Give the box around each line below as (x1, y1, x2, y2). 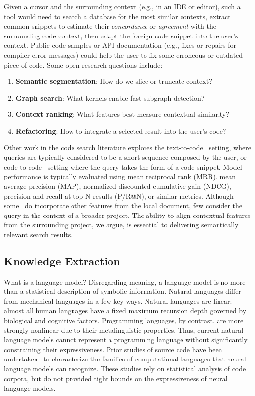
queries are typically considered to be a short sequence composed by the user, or (4, 152, 247, 162)
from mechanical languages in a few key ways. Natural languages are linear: (4, 295, 232, 306)
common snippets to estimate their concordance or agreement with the (4, 21, 216, 31)
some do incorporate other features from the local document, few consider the (4, 200, 243, 211)
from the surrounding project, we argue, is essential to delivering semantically (4, 219, 239, 230)
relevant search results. (4, 229, 73, 239)
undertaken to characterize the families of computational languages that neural (4, 354, 246, 364)
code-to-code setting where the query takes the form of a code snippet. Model (4, 161, 242, 172)
